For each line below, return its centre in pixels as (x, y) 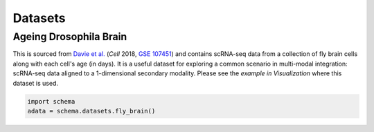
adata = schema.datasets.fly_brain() (91, 111)
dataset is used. (36, 83)
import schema (51, 101)
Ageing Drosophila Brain (70, 37)
